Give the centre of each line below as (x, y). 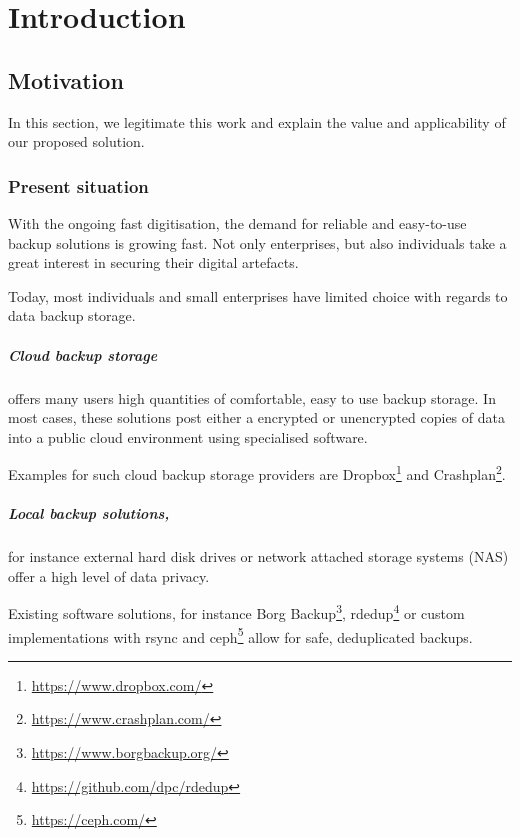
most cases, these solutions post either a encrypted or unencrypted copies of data (256, 417)
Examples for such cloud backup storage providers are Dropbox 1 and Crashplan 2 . (257, 472)
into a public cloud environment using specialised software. (188, 436)
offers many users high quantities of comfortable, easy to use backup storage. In (252, 397)
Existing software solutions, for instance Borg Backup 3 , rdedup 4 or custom (236, 611)
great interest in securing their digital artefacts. (153, 262)
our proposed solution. (76, 141)
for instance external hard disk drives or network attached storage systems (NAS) (258, 556)
